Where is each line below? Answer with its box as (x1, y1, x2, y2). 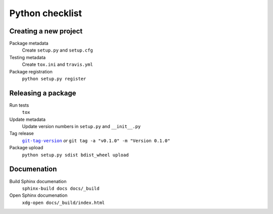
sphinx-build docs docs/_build (22, 185, 100, 191)
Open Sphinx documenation (9, 192, 68, 198)
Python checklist (9, 8, 82, 19)
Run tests (9, 102, 29, 108)
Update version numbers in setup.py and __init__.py (22, 123, 141, 130)
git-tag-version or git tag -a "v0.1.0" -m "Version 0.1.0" (22, 137, 170, 144)
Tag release (9, 131, 34, 137)
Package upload (9, 145, 43, 151)
